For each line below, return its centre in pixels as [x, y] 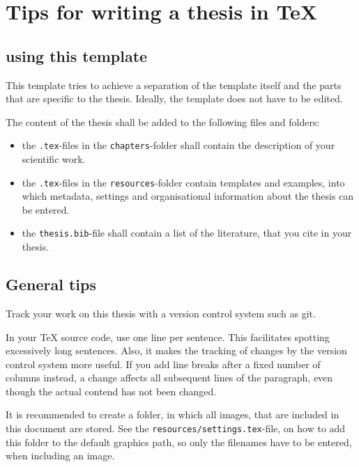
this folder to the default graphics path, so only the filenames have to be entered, [179, 442]
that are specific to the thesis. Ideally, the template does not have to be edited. [174, 98]
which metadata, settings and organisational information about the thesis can [188, 196]
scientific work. [54, 159]
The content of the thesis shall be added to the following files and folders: [163, 121]
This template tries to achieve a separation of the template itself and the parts [174, 85]
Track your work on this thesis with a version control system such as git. [161, 313]
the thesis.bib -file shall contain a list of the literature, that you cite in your [187, 233]
